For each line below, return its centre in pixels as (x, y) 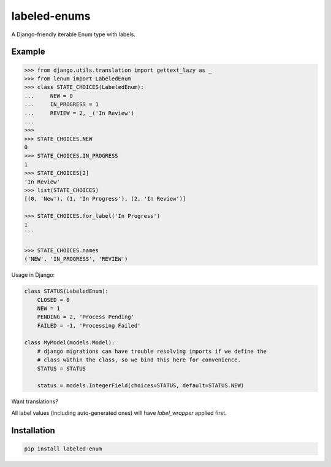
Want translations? (35, 401)
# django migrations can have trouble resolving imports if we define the (152, 351)
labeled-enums (51, 16)
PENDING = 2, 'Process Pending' (86, 317)
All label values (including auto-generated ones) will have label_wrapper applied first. (119, 413)
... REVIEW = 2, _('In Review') (79, 113)
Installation (33, 430)
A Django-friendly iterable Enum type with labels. (74, 34)
